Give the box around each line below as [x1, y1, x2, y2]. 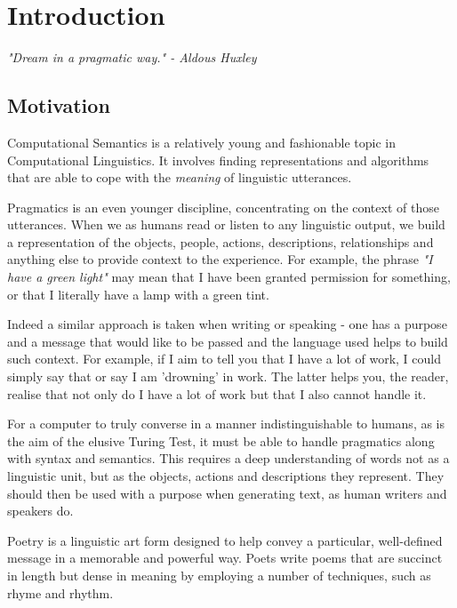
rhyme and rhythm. [7, 583, 114, 602]
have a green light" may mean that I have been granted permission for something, [7, 268, 451, 286]
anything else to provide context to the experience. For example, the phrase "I [7, 250, 433, 268]
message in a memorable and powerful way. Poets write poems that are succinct [7, 548, 443, 567]
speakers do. [7, 501, 74, 520]
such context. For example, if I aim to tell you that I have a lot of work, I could [7, 349, 441, 368]
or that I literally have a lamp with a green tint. [7, 284, 269, 303]
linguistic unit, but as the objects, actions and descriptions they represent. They [7, 467, 445, 485]
